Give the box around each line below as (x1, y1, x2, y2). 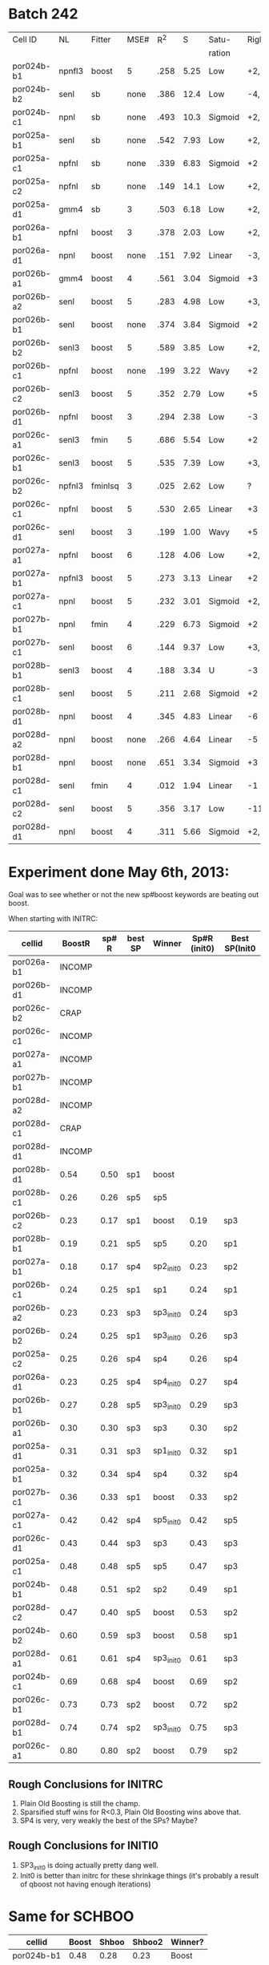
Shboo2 (132, 1936, 163, 1947)
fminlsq (90, 480, 119, 491)
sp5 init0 (153, 1514, 182, 1526)
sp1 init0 (153, 1445, 182, 1458)
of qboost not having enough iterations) (19, 1879, 151, 1889)
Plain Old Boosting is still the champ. (19, 1799, 141, 1809)
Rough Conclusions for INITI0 (8, 1839, 159, 1853)
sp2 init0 (153, 1260, 182, 1273)
